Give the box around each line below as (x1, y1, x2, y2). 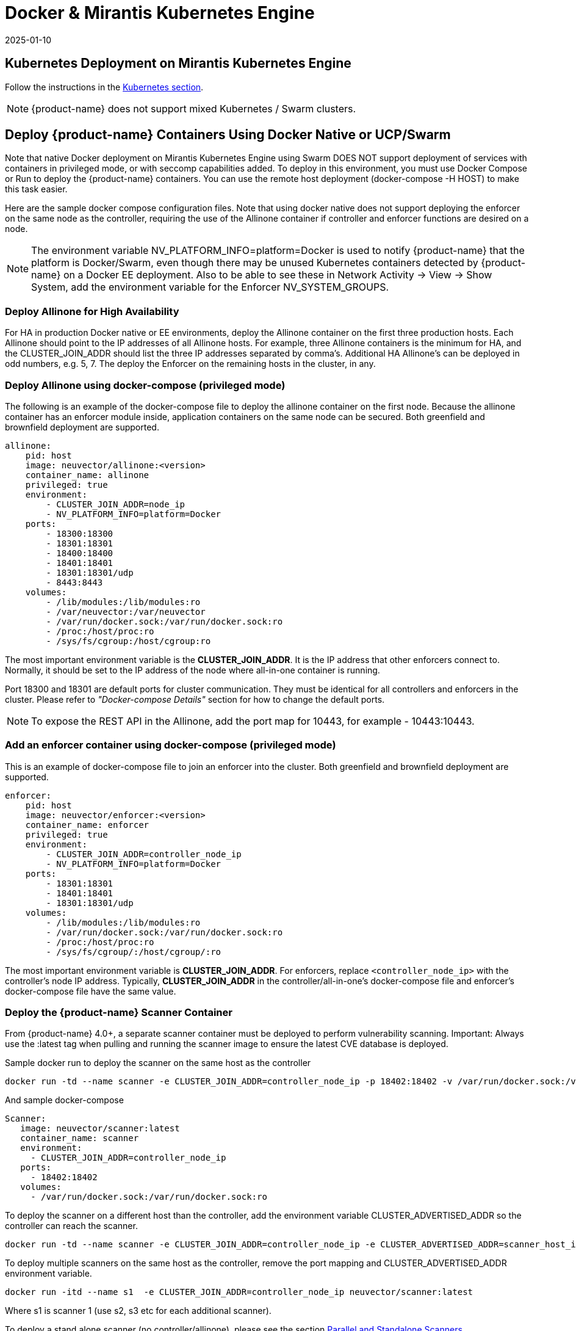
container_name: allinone (25, 470, 149, 480)
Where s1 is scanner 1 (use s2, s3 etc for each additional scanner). (5, 1305, 272, 1316)
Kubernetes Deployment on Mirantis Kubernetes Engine (5, 56, 351, 71)
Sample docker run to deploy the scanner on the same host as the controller (5, 1057, 311, 1068)
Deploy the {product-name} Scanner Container (5, 1006, 232, 1019)
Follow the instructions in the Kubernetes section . (5, 81, 204, 92)
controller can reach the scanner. (5, 1220, 138, 1231)
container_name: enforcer (25, 819, 149, 830)
